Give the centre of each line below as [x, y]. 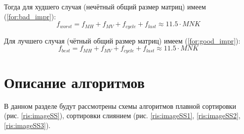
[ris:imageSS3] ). [27, 125]
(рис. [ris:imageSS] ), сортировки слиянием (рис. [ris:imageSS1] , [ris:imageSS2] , [122, 115]
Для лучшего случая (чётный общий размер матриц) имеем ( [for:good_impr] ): [122, 40]
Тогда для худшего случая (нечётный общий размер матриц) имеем [105, 6]
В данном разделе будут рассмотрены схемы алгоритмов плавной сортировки [120, 106]
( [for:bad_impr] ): [30, 16]
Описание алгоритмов [74, 82]
